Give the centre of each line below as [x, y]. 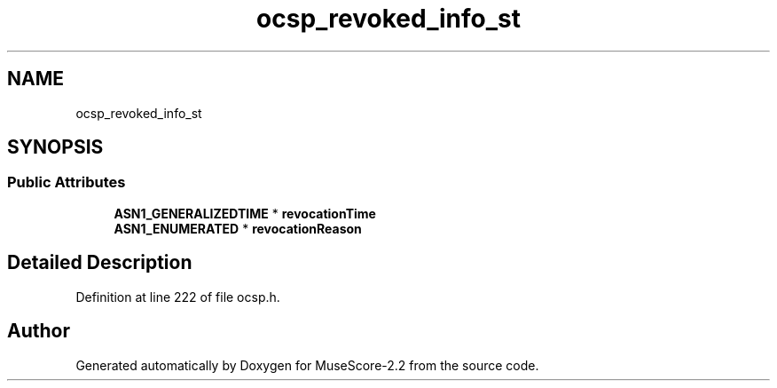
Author [39, 331]
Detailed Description [100, 263]
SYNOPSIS [55, 147]
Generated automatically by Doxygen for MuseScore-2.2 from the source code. [307, 365]
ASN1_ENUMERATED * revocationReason [238, 228]
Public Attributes [67, 182]
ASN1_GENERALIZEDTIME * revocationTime [245, 213]
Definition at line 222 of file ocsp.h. [178, 297]
